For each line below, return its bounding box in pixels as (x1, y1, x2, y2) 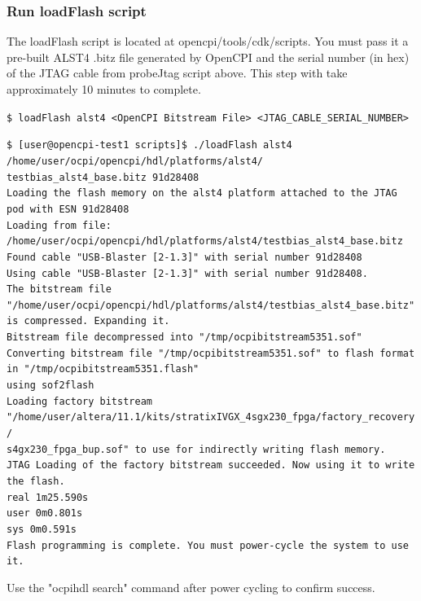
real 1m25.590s (7, 491, 89, 503)
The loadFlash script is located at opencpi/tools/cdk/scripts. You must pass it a (7, 33, 409, 50)
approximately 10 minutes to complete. (7, 81, 201, 97)
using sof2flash (7, 379, 94, 392)
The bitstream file (7, 283, 112, 296)
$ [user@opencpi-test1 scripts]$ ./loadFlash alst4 (7, 139, 292, 151)
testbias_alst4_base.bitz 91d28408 (7, 171, 200, 183)
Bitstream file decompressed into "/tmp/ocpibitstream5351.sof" (7, 331, 362, 344)
